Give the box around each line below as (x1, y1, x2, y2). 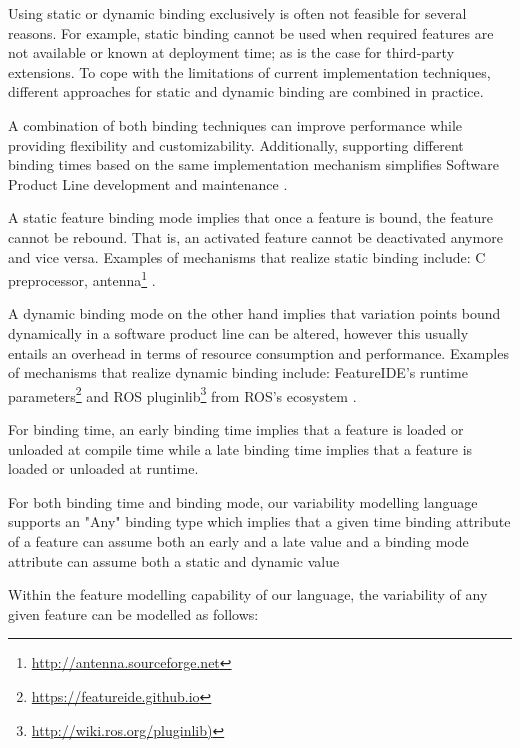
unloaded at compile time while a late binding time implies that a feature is (8, 438, 473, 459)
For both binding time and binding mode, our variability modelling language (8, 491, 478, 512)
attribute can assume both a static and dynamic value (8, 550, 340, 571)
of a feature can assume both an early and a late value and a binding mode (8, 530, 469, 551)
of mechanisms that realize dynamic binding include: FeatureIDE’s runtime (8, 362, 468, 383)
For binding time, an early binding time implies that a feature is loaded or (8, 419, 464, 439)
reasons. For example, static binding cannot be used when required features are (8, 22, 494, 43)
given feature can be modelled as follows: (8, 603, 259, 624)
